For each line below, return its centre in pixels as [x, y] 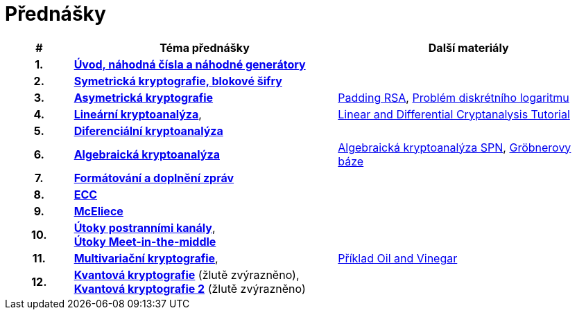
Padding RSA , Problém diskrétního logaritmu [454, 97]
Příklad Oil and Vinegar [398, 258]
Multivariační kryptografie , [146, 258]
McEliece [98, 211]
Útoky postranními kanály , [145, 227]
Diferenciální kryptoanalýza [148, 130]
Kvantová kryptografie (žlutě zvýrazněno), [187, 274]
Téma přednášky [205, 47]
